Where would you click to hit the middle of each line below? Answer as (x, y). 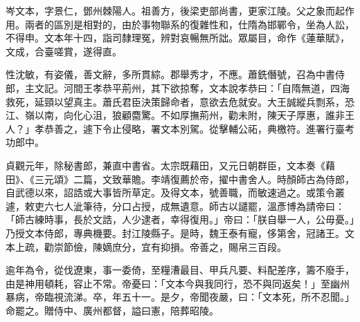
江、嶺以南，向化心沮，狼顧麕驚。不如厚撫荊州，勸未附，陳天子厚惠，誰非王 (180, 115)
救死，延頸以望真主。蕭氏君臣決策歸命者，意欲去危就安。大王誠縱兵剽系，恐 (180, 101)
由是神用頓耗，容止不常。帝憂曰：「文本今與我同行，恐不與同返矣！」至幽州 (178, 283)
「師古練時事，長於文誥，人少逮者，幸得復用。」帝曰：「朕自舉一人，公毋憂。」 (180, 219)
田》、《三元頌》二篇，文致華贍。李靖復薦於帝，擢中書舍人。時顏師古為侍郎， (180, 179)
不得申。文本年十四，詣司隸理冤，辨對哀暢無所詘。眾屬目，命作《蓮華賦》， (178, 38)
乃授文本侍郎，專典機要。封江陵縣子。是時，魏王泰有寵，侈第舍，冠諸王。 (175, 233)
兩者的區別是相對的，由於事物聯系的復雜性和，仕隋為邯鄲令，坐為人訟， (189, 24)
